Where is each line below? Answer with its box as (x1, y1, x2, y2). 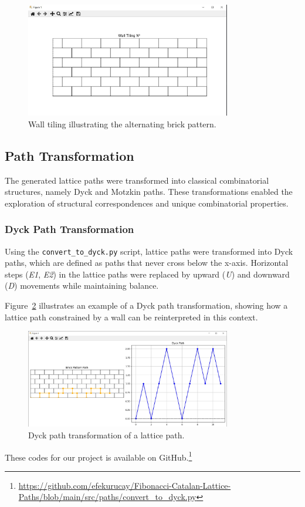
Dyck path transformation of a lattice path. (28, 429, 185, 441)
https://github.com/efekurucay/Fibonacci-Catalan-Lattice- (18, 479, 231, 491)
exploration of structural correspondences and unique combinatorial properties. (5, 197, 289, 209)
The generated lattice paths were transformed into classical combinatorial (5, 174, 269, 186)
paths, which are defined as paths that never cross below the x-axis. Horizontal (5, 256, 289, 269)
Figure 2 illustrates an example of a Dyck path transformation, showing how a (5, 299, 288, 311)
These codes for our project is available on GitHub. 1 (5, 449, 192, 463)
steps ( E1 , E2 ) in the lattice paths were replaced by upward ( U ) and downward (5, 268, 290, 280)
